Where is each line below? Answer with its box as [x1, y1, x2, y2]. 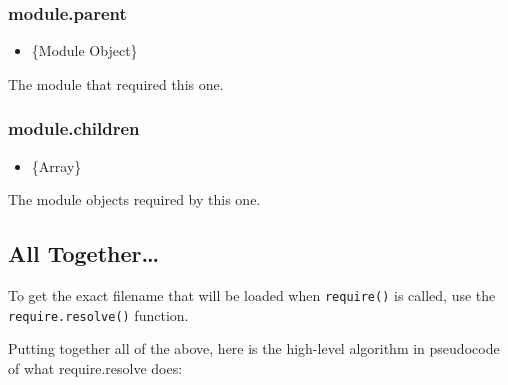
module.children [8, 116, 140, 141]
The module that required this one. [8, 73, 224, 94]
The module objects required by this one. [8, 189, 261, 210]
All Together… [8, 238, 160, 269]
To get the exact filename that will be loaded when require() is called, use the [8, 285, 496, 306]
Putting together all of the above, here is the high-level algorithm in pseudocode [8, 338, 500, 359]
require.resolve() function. [8, 304, 189, 325]
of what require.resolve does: [8, 357, 183, 378]
